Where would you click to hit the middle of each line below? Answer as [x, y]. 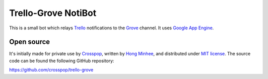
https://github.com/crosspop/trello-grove [51, 70]
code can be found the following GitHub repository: [62, 61]
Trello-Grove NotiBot [53, 13]
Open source [30, 42]
